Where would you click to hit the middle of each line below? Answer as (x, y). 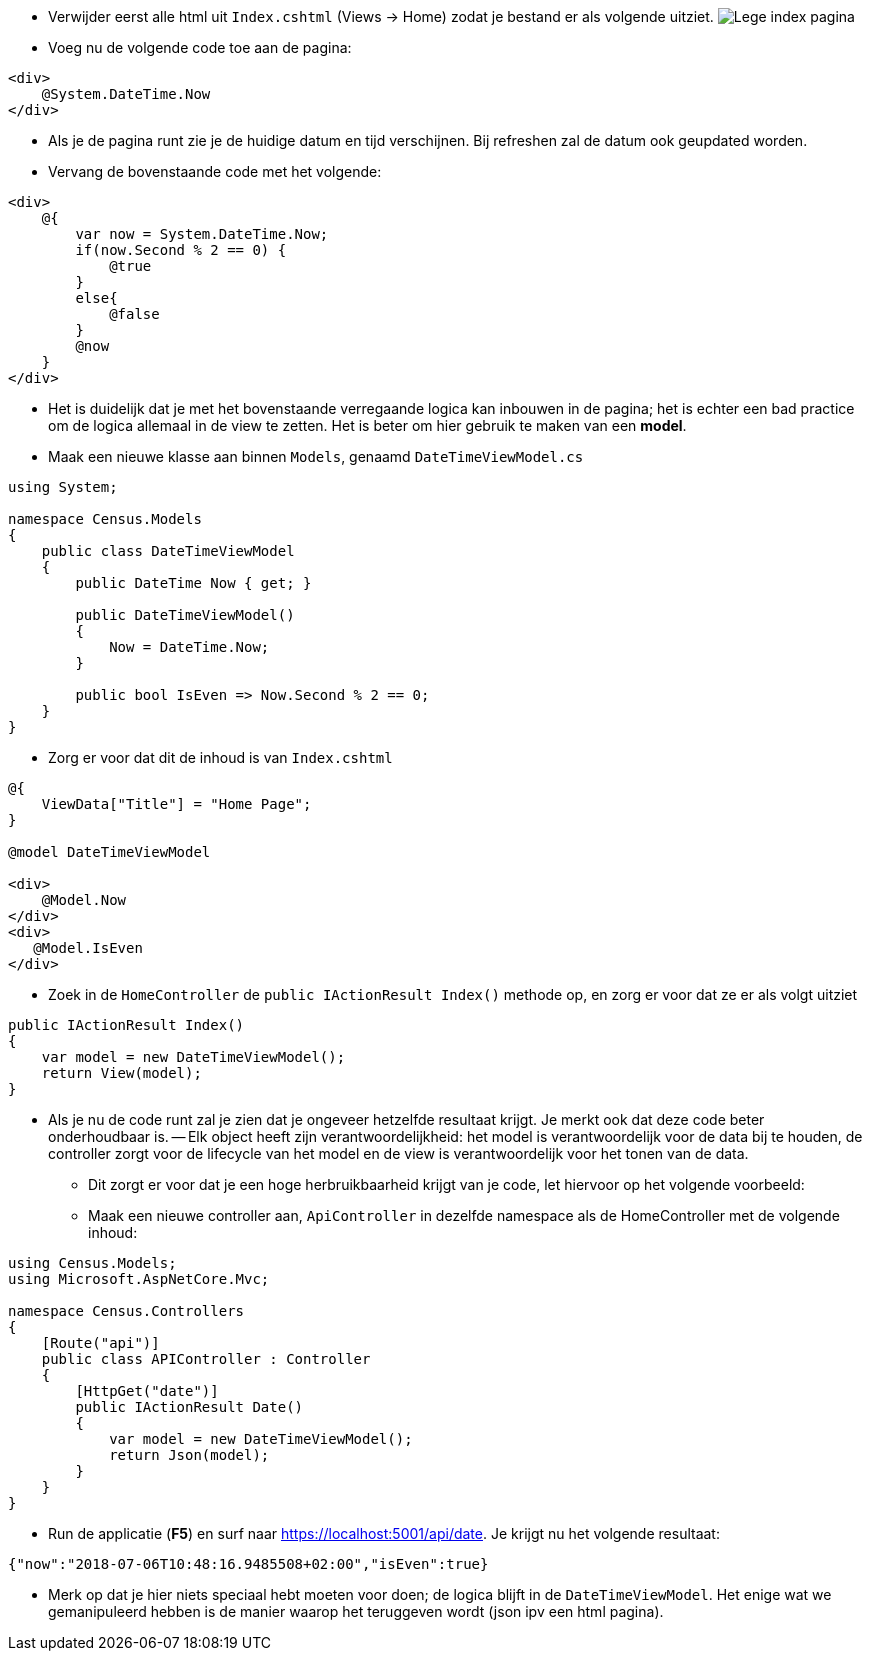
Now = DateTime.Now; (189, 647)
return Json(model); (189, 1455)
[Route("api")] (100, 1343)
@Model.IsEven (88, 948)
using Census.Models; (92, 1263)
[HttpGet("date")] (147, 1391)
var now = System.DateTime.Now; (202, 234)
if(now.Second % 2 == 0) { (181, 250)
